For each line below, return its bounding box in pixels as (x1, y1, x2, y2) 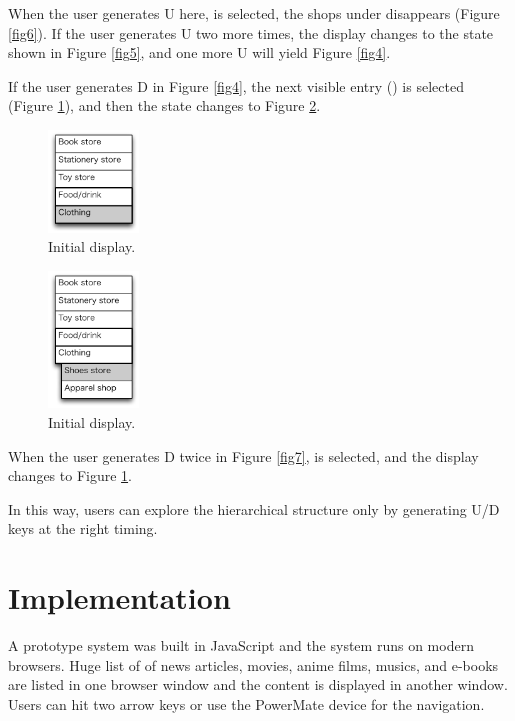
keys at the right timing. (8, 518, 158, 539)
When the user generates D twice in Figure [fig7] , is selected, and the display (8, 445, 479, 466)
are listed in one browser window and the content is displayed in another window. (8, 674, 508, 695)
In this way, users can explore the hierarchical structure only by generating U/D (8, 498, 500, 519)
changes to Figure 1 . (8, 465, 132, 486)
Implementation (8, 577, 231, 618)
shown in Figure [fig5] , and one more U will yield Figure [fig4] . (8, 42, 391, 63)
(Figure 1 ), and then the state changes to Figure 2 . (8, 95, 321, 116)
